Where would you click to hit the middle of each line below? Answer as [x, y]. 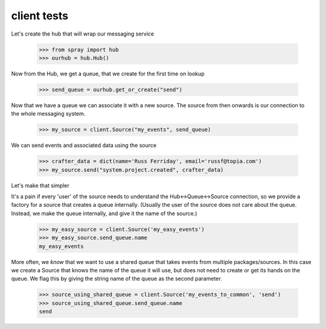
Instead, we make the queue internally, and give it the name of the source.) [104, 213]
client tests [40, 16]
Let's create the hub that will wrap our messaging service [83, 34]
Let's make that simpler [40, 185]
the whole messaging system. [48, 114]
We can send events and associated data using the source [84, 145]
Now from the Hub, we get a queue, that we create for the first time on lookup [108, 74]
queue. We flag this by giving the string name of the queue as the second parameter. [117, 279]
